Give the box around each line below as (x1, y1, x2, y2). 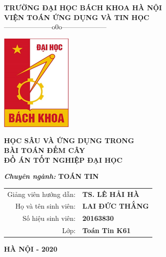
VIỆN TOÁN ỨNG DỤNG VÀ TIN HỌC (4, 12, 149, 22)
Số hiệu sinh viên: (22, 213, 76, 223)
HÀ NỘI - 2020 (4, 244, 58, 254)
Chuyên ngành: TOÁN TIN (4, 171, 99, 181)
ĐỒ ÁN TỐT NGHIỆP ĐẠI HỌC (4, 154, 123, 165)
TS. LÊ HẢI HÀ (82, 189, 140, 199)
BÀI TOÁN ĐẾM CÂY (4, 145, 85, 155)
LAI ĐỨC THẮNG (82, 201, 149, 211)
